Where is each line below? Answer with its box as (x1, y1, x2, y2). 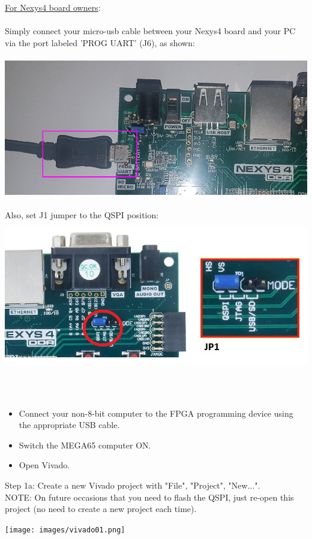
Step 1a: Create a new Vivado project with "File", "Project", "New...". (5, 479, 260, 492)
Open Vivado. (19, 459, 70, 471)
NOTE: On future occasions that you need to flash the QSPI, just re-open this (5, 490, 294, 503)
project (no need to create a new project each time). (5, 502, 197, 515)
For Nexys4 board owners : (5, 1, 101, 13)
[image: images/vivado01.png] (5, 525, 125, 534)
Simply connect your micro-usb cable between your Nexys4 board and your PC (5, 25, 296, 37)
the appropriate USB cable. (19, 418, 120, 431)
